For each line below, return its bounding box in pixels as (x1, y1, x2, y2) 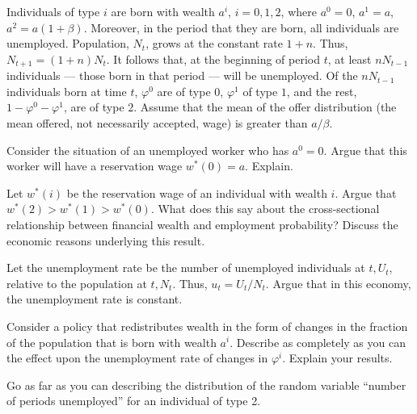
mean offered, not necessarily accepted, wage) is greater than (6, 115, 308, 132)
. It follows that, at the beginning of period (106, 50, 320, 67)
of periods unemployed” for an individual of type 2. (6, 392, 261, 409)
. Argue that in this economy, (265, 274, 411, 291)
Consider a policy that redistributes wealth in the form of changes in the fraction (6, 317, 408, 334)
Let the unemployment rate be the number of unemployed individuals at (6, 259, 365, 276)
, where (280, 3, 317, 19)
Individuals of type (6, 3, 100, 19)
